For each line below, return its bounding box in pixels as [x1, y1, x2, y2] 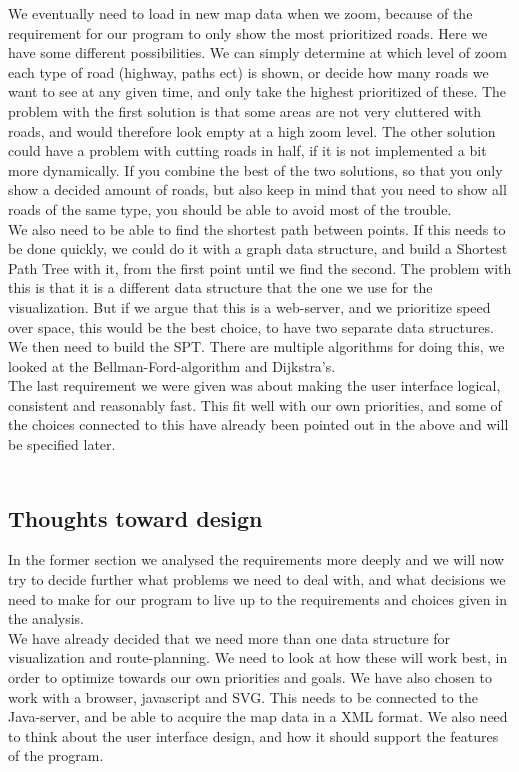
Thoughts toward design [8, 502, 263, 533]
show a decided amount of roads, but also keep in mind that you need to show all [8, 179, 507, 200]
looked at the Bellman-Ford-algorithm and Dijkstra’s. [8, 355, 336, 376]
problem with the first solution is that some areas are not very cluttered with [8, 100, 482, 121]
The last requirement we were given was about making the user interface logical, [8, 375, 501, 396]
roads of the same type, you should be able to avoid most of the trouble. [8, 198, 452, 219]
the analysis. [8, 608, 84, 629]
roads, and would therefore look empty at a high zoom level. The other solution [8, 120, 496, 141]
